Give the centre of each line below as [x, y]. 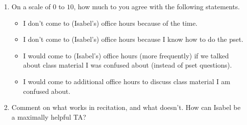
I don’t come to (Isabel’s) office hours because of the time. [110, 23]
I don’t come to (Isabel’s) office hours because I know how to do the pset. [133, 39]
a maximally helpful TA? [49, 116]
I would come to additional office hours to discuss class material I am [127, 81]
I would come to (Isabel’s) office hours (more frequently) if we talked [126, 55]
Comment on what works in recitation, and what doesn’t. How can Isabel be [126, 107]
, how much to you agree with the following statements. [157, 6]
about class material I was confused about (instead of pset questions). [127, 65]
